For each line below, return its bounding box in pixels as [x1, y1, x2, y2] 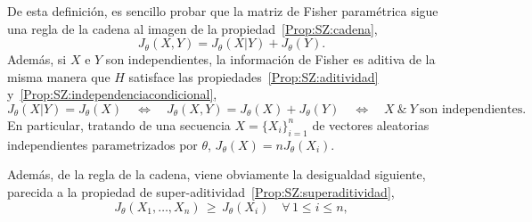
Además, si [7, 50, 67, 69]
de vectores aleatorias [312, 115, 430, 134]
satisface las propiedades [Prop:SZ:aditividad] [128, 67, 379, 86]
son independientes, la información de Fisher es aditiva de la [105, 50, 436, 69]
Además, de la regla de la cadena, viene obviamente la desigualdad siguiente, [7, 165, 426, 184]
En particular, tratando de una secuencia [7, 115, 231, 134]
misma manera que [7, 67, 110, 86]
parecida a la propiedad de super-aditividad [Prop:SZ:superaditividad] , [7, 182, 395, 201]
